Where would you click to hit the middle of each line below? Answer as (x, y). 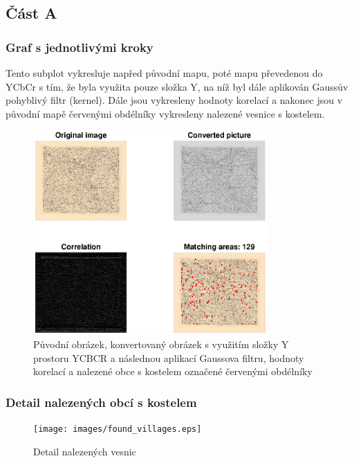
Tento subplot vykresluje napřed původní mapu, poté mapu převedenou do (164, 73)
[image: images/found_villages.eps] (118, 429)
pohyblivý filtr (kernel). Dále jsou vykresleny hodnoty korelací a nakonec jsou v (174, 100)
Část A (31, 13)
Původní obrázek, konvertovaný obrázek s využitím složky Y (161, 344)
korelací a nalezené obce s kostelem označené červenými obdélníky (173, 371)
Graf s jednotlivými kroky (80, 47)
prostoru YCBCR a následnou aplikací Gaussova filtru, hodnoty (169, 357)
